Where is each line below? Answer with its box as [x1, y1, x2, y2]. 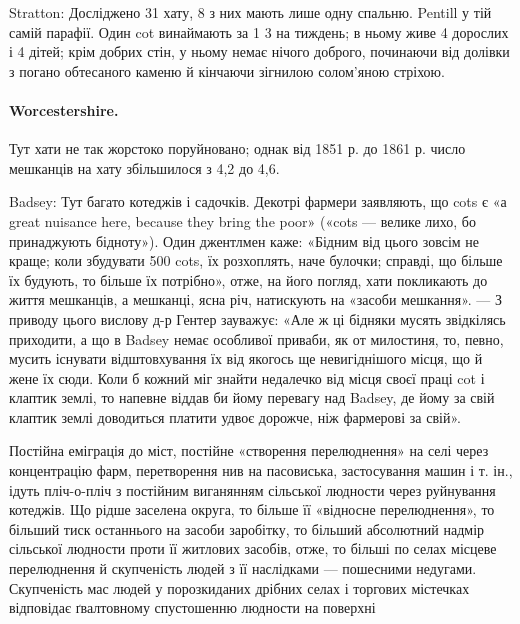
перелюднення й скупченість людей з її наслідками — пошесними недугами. [9, 558, 477, 579]
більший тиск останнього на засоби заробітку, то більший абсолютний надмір [9, 518, 485, 539]
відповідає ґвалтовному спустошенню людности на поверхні [9, 597, 376, 618]
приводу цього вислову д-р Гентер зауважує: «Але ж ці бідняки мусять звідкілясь [9, 308, 506, 329]
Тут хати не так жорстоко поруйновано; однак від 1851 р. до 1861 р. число [9, 138, 466, 159]
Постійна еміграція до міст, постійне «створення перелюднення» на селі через [9, 440, 489, 461]
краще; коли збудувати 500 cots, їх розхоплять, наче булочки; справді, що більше [9, 250, 503, 271]
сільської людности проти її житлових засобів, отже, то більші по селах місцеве [9, 538, 497, 559]
